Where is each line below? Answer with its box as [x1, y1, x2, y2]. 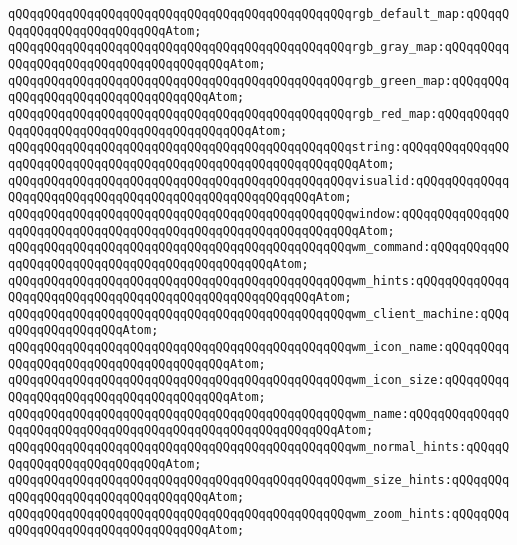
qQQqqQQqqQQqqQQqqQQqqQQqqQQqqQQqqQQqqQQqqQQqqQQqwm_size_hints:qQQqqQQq [8, 473, 510, 488]
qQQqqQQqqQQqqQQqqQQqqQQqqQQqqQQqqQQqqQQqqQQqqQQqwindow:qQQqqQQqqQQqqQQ [8, 206, 510, 221]
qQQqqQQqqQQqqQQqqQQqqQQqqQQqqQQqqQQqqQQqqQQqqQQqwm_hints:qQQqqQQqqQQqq [8, 273, 510, 288]
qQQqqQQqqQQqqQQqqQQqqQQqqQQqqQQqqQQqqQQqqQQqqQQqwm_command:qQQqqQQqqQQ [8, 240, 510, 255]
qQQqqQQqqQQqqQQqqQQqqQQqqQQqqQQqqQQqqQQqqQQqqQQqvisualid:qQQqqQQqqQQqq [8, 173, 510, 188]
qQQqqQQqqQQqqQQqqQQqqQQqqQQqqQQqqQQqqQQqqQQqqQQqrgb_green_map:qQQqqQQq [8, 73, 510, 88]
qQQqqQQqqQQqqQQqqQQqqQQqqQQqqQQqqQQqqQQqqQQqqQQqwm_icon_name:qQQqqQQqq [8, 340, 510, 355]
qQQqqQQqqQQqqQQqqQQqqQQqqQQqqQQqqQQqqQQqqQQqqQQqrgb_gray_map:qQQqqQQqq [8, 40, 510, 55]
